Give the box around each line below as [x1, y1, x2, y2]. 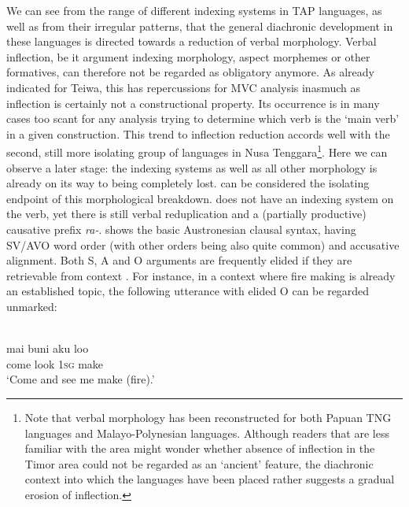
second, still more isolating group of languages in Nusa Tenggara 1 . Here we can [6, 142, 388, 160]
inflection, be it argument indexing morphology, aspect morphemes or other [6, 48, 370, 65]
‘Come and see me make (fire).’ [6, 371, 155, 387]
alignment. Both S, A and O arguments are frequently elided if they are [6, 252, 352, 268]
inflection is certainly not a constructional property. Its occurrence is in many [6, 94, 380, 111]
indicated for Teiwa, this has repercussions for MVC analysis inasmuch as [6, 79, 361, 95]
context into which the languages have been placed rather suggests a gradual [24, 471, 395, 487]
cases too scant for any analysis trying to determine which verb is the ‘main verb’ [6, 110, 400, 127]
